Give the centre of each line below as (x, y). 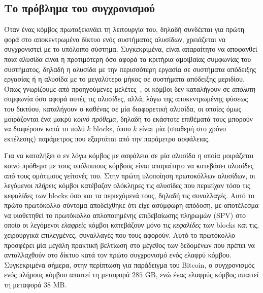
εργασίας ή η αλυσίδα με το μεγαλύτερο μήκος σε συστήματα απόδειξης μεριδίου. (124, 79)
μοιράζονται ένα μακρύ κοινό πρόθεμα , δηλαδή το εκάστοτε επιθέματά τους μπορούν (128, 118)
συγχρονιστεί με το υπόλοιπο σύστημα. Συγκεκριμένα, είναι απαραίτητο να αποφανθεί (131, 49)
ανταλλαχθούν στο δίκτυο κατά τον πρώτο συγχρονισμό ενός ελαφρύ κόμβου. (118, 255)
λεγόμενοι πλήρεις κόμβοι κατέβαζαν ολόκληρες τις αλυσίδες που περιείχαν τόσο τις (127, 185)
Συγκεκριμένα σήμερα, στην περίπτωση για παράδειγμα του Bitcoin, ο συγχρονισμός (129, 264)
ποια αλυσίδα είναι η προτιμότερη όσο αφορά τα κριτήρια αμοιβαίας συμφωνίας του (128, 59)
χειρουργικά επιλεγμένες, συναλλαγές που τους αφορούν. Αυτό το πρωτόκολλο (120, 235)
